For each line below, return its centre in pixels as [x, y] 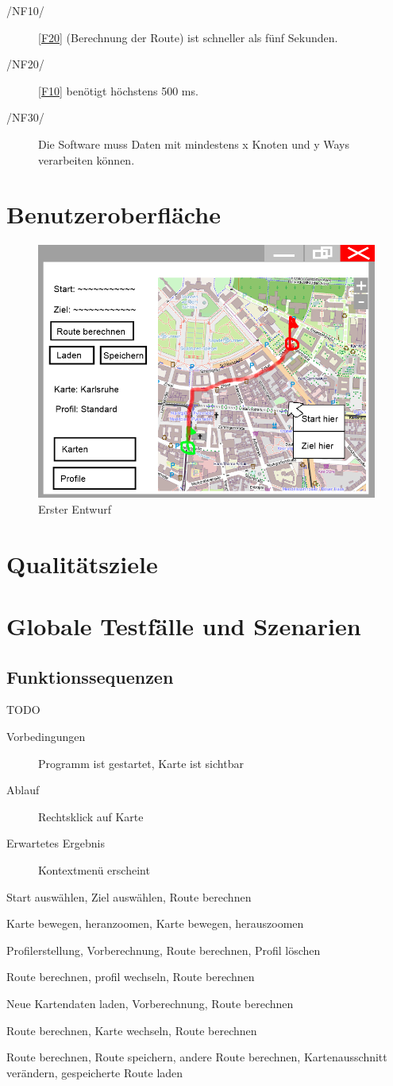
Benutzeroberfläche [114, 214]
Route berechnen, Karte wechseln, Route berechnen [132, 1030]
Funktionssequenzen [90, 676]
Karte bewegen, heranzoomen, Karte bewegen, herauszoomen [155, 923]
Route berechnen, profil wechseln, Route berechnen [131, 977]
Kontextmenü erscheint [94, 869]
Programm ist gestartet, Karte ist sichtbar [141, 763]
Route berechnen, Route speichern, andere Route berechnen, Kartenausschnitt [197, 1057]
